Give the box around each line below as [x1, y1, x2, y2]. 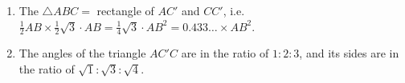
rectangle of [96, 2, 154, 18]
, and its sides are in [299, 45, 399, 61]
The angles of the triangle [18, 45, 146, 61]
